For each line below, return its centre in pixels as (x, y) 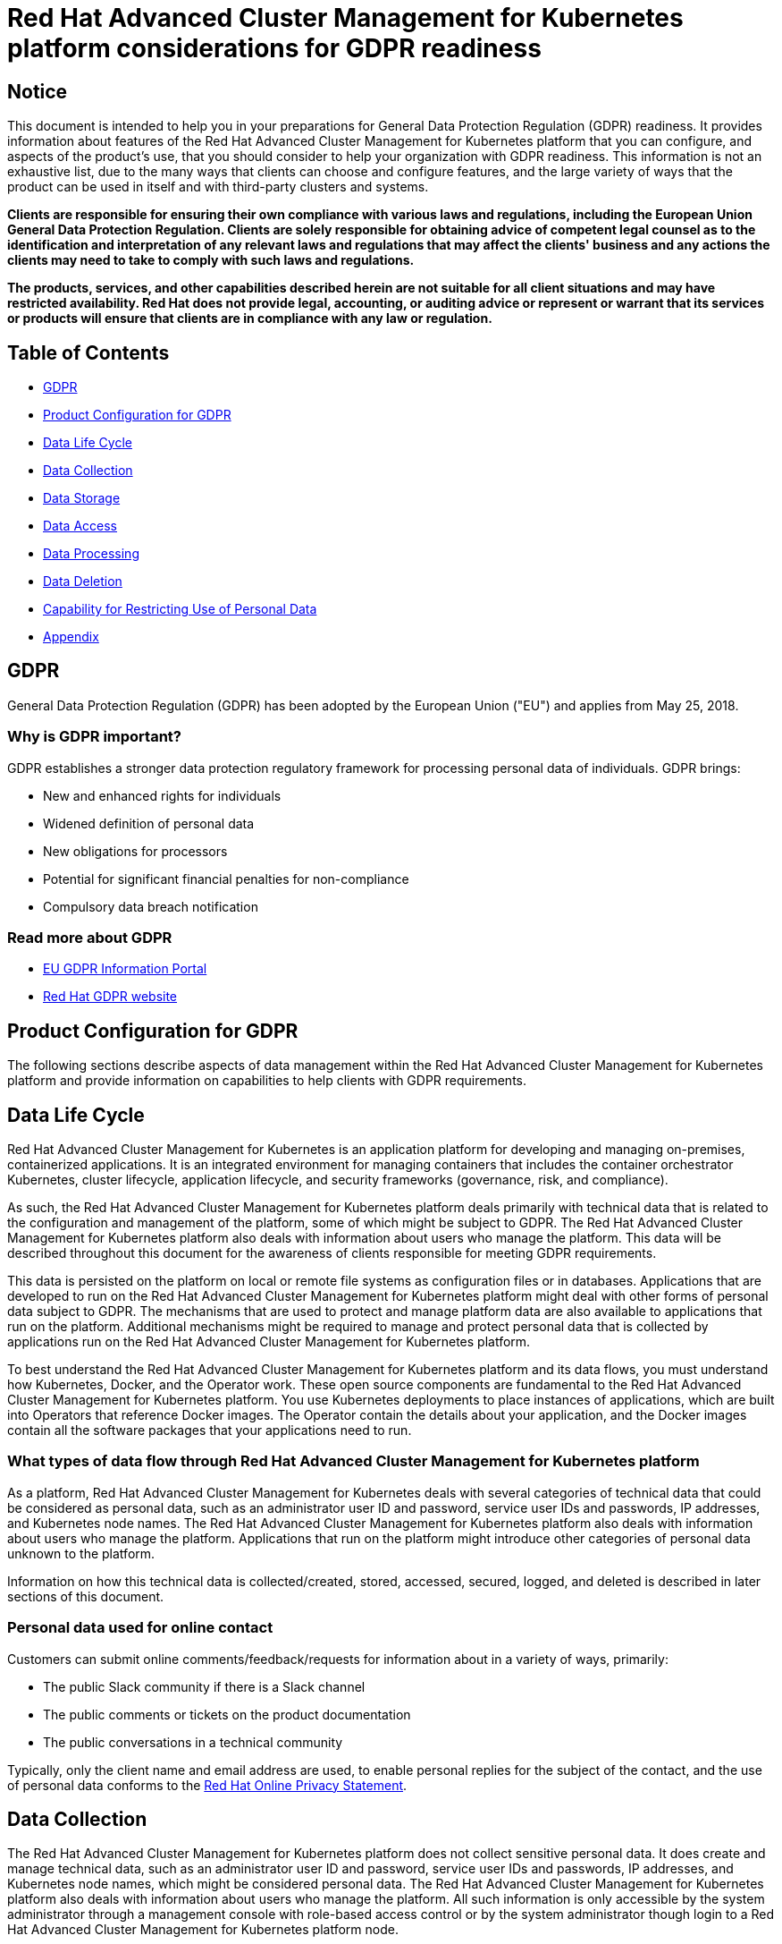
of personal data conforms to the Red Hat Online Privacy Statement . (207, 1785)
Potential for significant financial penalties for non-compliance (226, 879)
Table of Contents (88, 352)
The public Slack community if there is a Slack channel (204, 1686)
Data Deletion (83, 582)
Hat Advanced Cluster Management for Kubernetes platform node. (203, 1930)
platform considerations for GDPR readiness (274, 48)
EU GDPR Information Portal (125, 969)
